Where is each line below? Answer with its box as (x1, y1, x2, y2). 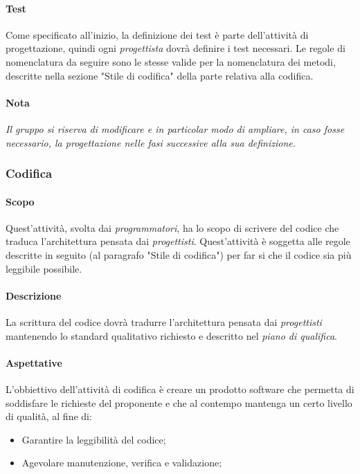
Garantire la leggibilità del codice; (21, 432, 166, 446)
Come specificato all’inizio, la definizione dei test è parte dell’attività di (6, 27, 309, 42)
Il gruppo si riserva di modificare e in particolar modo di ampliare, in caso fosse (6, 121, 345, 136)
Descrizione (6, 288, 62, 302)
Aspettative (6, 355, 62, 370)
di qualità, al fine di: (6, 409, 92, 423)
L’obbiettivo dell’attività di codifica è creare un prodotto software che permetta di (6, 381, 354, 396)
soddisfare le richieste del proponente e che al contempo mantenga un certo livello (6, 395, 352, 410)
